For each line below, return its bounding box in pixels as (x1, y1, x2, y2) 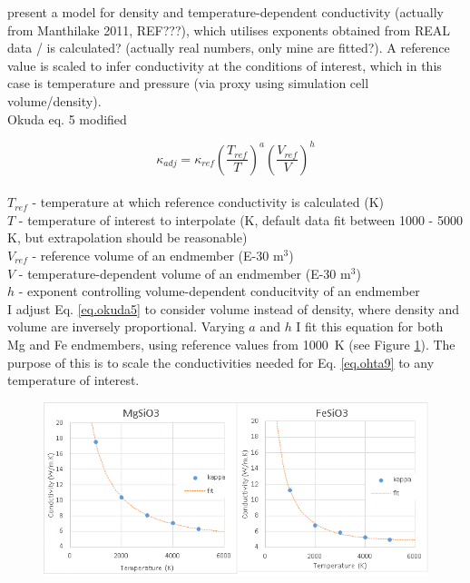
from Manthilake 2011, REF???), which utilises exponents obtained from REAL (7, 20, 450, 39)
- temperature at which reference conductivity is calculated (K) (32, 193, 384, 212)
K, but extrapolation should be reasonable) (7, 228, 248, 247)
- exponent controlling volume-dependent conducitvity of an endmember (18, 282, 420, 301)
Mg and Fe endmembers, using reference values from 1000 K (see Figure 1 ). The (7, 335, 455, 353)
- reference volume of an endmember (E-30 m (32, 246, 284, 265)
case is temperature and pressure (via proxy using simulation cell (7, 74, 369, 93)
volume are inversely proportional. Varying (7, 317, 245, 336)
